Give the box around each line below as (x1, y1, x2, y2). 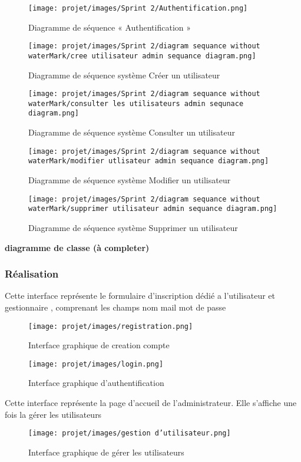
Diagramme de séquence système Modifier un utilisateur (28, 174, 231, 186)
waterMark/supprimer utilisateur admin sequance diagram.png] (28, 204, 277, 213)
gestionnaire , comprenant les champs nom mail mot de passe (5, 301, 226, 313)
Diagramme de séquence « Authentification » (28, 21, 191, 33)
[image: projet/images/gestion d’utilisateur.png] (28, 429, 231, 438)
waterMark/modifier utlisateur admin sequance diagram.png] (28, 157, 269, 166)
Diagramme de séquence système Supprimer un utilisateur (28, 221, 238, 233)
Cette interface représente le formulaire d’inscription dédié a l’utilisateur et (5, 289, 276, 302)
